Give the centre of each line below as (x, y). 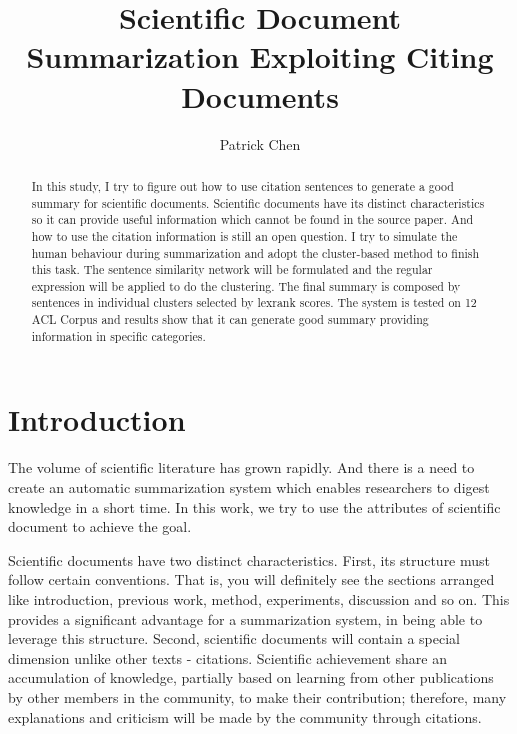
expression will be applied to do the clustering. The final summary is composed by (246, 285)
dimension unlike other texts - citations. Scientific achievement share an (228, 657)
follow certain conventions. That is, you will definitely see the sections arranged (251, 579)
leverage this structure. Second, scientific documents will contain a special (234, 638)
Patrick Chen (260, 143)
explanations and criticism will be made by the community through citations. (245, 716)
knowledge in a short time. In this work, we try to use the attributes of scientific (254, 506)
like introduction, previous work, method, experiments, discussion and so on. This (259, 598)
